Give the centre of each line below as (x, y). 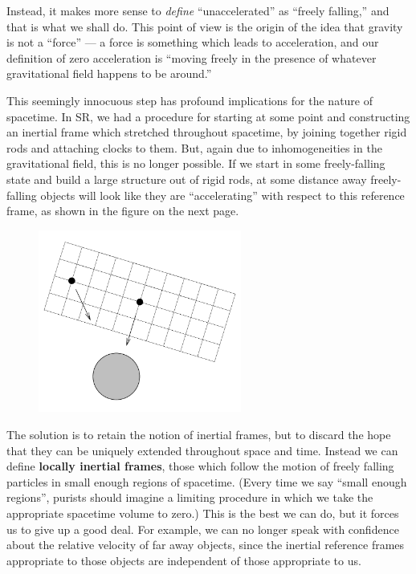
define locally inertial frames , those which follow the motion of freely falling (200, 466)
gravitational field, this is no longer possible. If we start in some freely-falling (196, 163)
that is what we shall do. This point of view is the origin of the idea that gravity (205, 26)
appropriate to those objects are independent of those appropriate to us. (184, 560)
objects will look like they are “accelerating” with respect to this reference (222, 195)
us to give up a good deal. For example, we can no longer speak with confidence (203, 529)
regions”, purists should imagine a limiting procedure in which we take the (190, 497)
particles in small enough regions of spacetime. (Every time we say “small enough (207, 481)
